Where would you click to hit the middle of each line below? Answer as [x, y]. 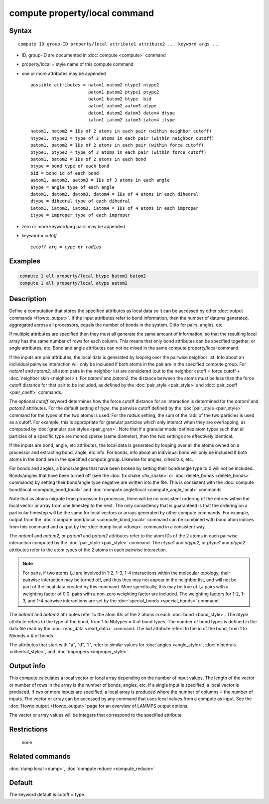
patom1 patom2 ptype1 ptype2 [124, 92]
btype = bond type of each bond [70, 166]
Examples [25, 261]
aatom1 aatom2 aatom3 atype [122, 106]
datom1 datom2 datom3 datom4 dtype [132, 113]
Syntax [20, 31]
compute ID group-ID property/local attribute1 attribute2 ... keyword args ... [119, 44]
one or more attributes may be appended [64, 73]
